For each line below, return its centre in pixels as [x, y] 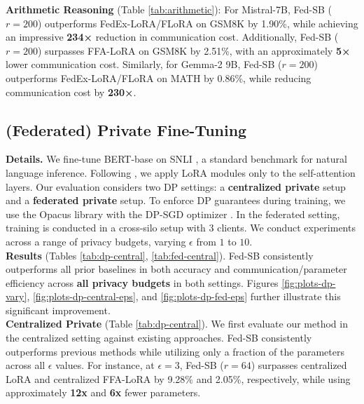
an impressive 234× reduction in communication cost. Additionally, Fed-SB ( [172, 37]
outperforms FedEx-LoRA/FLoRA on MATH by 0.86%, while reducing [159, 78]
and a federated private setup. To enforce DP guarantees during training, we [176, 200]
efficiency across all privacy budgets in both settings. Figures [142, 282]
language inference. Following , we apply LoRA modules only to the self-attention [181, 172]
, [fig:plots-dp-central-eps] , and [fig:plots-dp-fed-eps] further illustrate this [184, 296]
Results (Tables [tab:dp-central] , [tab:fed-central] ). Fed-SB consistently [160, 255]
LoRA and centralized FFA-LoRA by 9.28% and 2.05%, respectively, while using [178, 378]
